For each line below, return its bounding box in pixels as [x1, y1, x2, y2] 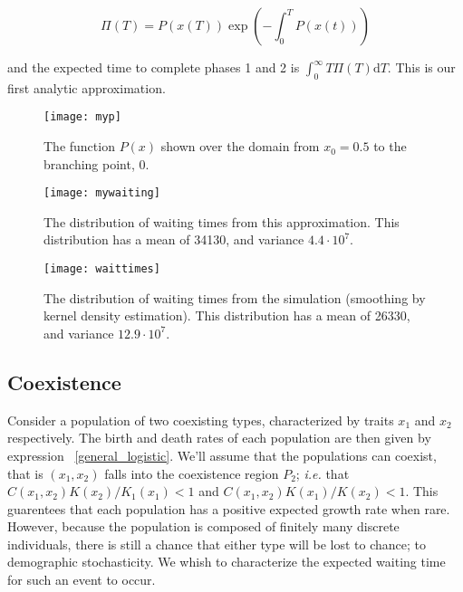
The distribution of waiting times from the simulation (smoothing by [43, 288, 426, 307]
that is [7, 463, 43, 482]
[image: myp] [43, 110, 121, 124]
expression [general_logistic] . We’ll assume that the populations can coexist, [7, 445, 437, 464]
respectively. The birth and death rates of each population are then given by [7, 428, 431, 447]
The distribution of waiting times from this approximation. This [43, 212, 400, 231]
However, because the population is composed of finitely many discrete [7, 517, 400, 536]
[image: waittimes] [43, 263, 160, 276]
